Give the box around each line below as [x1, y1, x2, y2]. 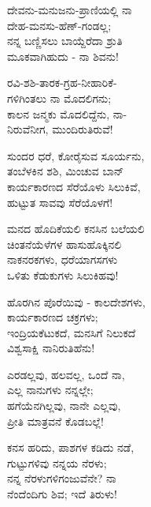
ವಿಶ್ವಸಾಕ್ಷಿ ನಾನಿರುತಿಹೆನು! [7, 340, 95, 356]
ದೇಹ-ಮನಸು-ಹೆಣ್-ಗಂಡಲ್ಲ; [7, 17, 112, 33]
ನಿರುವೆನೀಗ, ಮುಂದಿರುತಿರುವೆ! [7, 121, 113, 137]
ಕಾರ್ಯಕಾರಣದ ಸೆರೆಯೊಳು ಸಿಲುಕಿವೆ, [7, 178, 141, 194]
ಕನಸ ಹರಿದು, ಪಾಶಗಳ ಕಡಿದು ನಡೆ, [7, 439, 134, 456]
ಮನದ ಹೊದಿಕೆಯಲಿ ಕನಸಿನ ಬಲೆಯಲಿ [7, 220, 145, 237]
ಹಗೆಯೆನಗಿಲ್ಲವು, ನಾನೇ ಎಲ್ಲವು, [7, 397, 121, 414]
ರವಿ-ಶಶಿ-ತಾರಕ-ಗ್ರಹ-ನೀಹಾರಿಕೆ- [7, 74, 117, 91]
